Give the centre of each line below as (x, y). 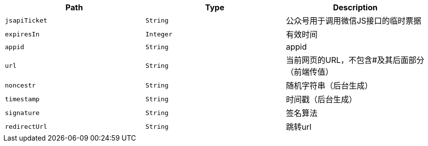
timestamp (22, 99)
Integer (159, 34)
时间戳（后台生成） (321, 99)
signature (22, 113)
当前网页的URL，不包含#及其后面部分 (355, 60)
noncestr (20, 85)
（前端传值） (309, 72)
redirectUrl (26, 126)
